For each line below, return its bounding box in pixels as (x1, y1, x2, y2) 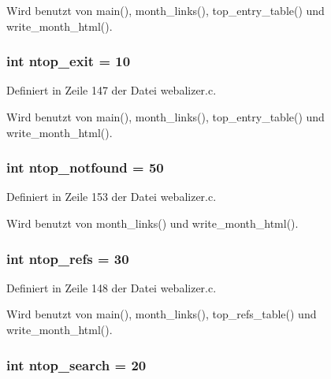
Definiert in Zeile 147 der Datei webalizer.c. (6, 82, 217, 98)
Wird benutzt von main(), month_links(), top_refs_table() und (6, 306, 317, 322)
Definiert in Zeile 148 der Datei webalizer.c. (6, 279, 217, 295)
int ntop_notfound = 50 (6, 158, 164, 177)
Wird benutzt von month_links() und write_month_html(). (6, 215, 299, 231)
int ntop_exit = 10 (6, 51, 131, 71)
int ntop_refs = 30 (6, 248, 129, 268)
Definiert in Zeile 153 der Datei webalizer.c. (6, 188, 217, 205)
